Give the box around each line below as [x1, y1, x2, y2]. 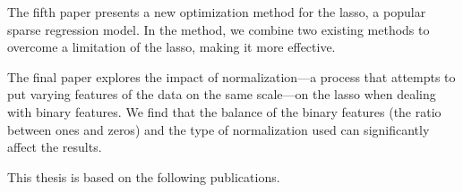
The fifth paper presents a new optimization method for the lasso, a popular [7, 3, 426, 21]
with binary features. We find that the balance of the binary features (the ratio [7, 102, 442, 121]
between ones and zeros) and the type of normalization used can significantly [7, 120, 430, 138]
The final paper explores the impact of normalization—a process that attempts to [7, 67, 456, 86]
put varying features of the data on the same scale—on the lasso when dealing [7, 85, 436, 104]
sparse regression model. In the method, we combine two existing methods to [7, 20, 430, 38]
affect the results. [7, 138, 102, 156]
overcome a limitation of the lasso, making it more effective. [7, 38, 336, 56]
